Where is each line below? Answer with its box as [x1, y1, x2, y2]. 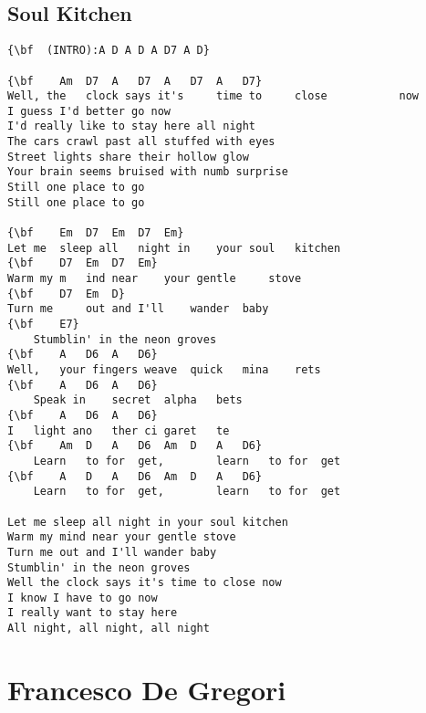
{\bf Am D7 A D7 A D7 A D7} [7, 74, 263, 88]
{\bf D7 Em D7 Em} [7, 257, 158, 270]
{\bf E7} [7, 318, 79, 331]
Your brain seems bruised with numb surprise [7, 165, 288, 179]
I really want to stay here [7, 606, 178, 620]
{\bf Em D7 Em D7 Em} [7, 226, 184, 240]
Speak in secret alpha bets [33, 393, 243, 407]
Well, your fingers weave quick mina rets [7, 362, 321, 376]
